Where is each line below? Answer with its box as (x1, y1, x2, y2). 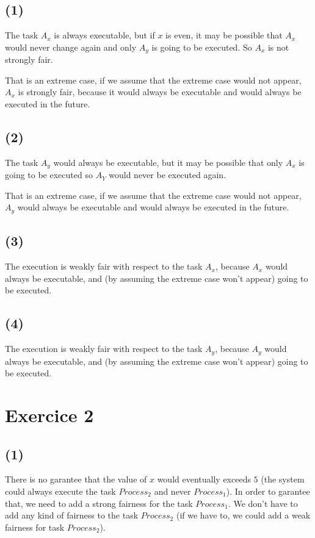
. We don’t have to (228, 497, 298, 509)
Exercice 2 (5, 402, 94, 427)
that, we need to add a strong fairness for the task (5, 497, 193, 509)
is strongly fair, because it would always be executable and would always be (18, 85, 302, 98)
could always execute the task (5, 484, 116, 497)
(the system (261, 473, 305, 486)
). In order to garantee (226, 484, 310, 497)
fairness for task (5, 520, 65, 533)
